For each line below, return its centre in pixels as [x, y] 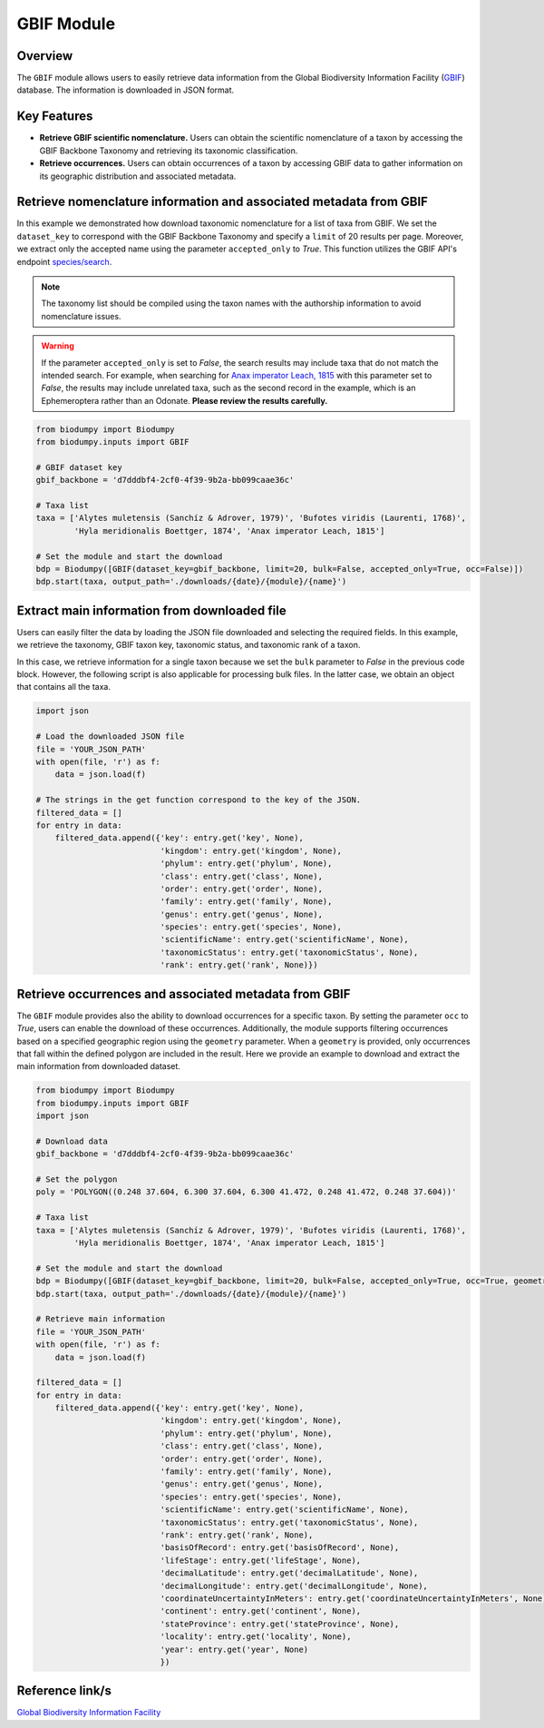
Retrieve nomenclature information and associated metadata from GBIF [222, 202]
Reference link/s [64, 1691]
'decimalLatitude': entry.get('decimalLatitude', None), [289, 1573]
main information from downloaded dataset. [99, 1066]
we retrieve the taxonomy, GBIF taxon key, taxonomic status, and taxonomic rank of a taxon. [189, 645]
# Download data [72, 1141]
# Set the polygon [77, 1179]
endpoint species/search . [64, 261]
